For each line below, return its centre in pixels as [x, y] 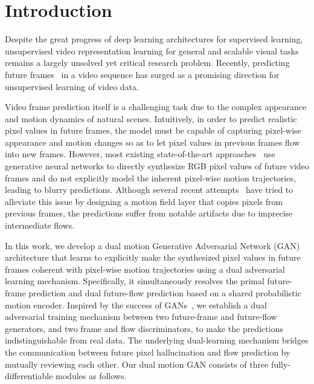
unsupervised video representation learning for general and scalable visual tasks [152, 50]
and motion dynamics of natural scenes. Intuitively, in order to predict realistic [151, 118]
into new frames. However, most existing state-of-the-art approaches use [140, 154]
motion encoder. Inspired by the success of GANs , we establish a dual [136, 304]
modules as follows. [91, 376]
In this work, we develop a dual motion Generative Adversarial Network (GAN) [152, 245]
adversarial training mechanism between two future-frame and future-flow [141, 317]
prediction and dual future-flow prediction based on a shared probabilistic [165, 293]
